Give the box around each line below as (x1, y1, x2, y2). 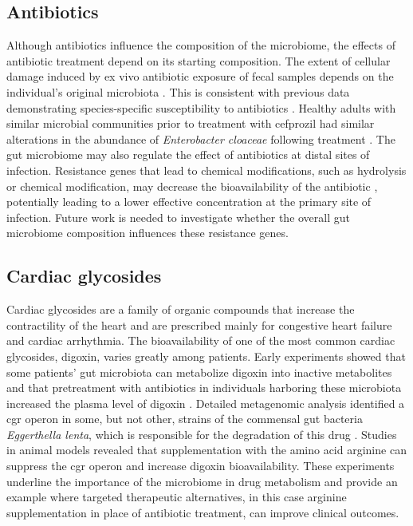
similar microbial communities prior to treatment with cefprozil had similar (6, 115, 375, 132)
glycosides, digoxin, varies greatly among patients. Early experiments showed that (6, 347, 406, 364)
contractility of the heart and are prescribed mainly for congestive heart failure (6, 316, 392, 333)
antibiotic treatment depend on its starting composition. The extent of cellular (6, 52, 391, 69)
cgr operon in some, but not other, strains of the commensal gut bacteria (6, 410, 363, 427)
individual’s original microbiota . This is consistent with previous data (6, 83, 350, 100)
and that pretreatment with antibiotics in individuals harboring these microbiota (6, 379, 402, 396)
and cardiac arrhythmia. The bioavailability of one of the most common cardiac (6, 332, 395, 349)
